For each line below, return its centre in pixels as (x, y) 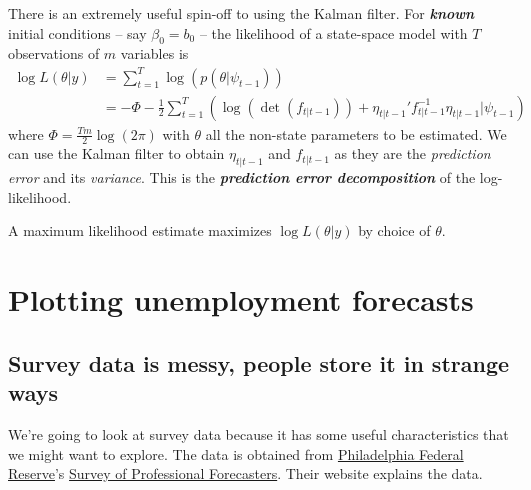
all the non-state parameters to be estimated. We (356, 133)
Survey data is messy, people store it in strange (259, 362)
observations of (54, 53)
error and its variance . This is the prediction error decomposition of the (242, 177)
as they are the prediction (412, 153)
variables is (154, 53)
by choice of (394, 230)
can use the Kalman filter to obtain (116, 153)
